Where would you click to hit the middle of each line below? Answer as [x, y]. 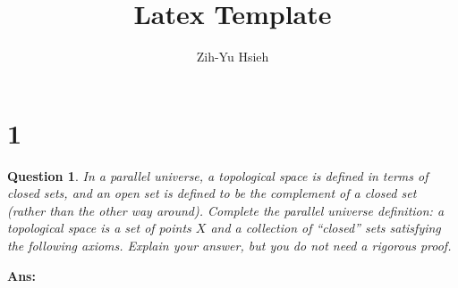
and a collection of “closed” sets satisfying [326, 228]
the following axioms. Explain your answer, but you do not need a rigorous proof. [229, 246]
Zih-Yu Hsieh [233, 57]
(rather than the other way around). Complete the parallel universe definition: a [226, 210]
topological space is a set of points [99, 228]
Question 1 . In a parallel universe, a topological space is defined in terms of [218, 175]
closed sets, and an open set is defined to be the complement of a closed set [212, 193]
